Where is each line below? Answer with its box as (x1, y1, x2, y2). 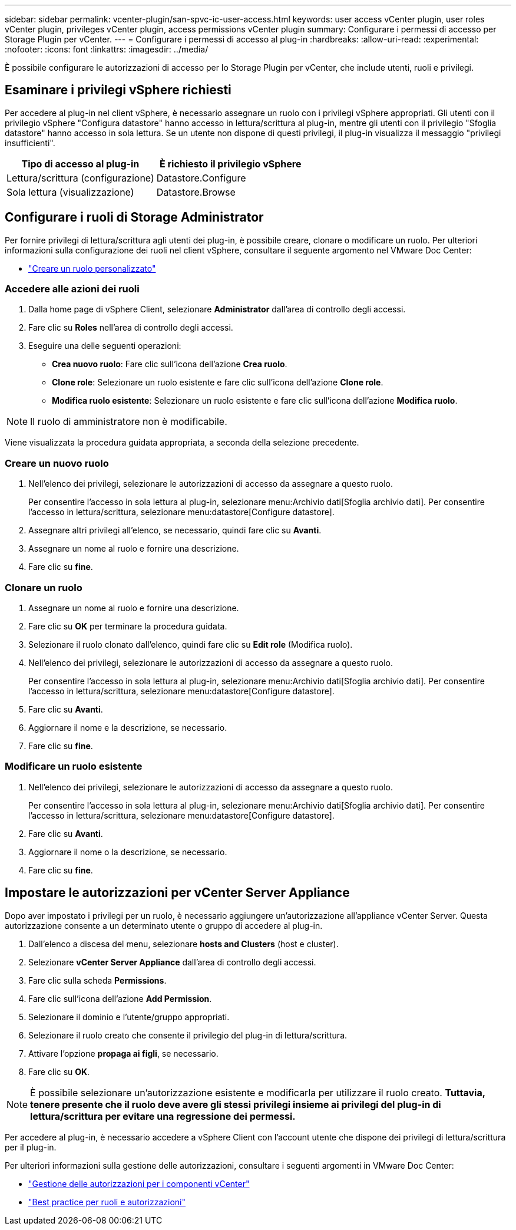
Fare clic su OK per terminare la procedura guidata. (28, 621, 227, 631)
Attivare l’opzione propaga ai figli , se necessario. (28, 1048, 219, 1058)
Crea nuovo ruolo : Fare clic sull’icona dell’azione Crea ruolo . (52, 359, 287, 370)
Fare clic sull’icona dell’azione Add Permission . (28, 993, 212, 1004)
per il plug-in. (5, 1142, 57, 1152)
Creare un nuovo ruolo (5, 457, 109, 469)
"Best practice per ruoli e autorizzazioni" (28, 1196, 186, 1207)
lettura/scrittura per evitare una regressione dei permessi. (30, 1110, 296, 1122)
